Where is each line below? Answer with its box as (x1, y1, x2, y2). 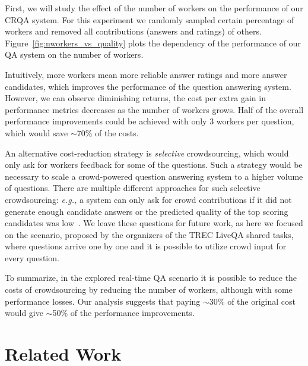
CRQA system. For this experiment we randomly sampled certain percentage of (5, 13, 294, 26)
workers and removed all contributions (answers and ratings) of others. (5, 25, 262, 37)
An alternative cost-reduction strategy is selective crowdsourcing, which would (5, 146, 289, 159)
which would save (5, 126, 68, 139)
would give (5, 306, 43, 319)
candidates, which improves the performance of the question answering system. (5, 80, 291, 92)
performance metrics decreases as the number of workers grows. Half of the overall (5, 103, 304, 115)
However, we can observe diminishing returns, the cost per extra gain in (5, 92, 266, 104)
